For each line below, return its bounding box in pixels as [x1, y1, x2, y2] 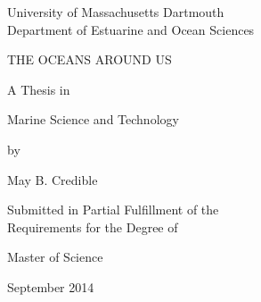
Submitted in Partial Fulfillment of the [7, 200, 219, 219]
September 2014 [7, 277, 94, 296]
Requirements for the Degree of [7, 217, 178, 236]
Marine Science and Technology [7, 110, 179, 129]
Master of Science [7, 247, 103, 266]
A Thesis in [7, 80, 70, 98]
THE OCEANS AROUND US [7, 50, 172, 69]
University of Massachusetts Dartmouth [7, 3, 224, 21]
